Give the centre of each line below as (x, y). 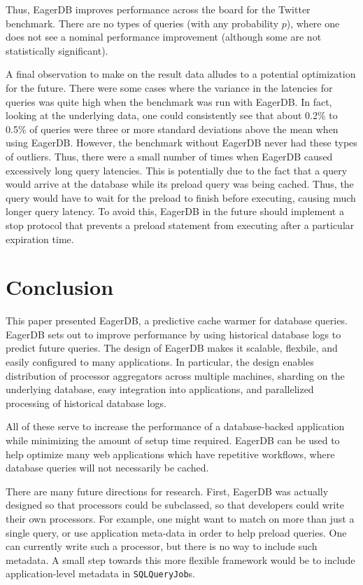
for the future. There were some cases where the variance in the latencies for (169, 87)
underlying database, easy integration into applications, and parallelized (160, 389)
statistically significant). (57, 50)
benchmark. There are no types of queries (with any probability (142, 23)
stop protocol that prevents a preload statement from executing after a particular (180, 225)
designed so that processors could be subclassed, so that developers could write (175, 505)
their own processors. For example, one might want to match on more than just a (180, 518)
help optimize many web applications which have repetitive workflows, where (170, 454)
